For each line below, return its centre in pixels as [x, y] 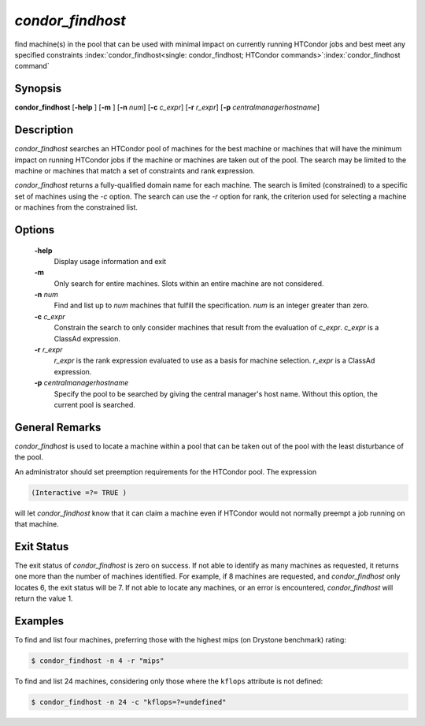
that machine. [37, 524]
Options [35, 230]
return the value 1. [44, 598]
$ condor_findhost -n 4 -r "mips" [98, 661]
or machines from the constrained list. [76, 207]
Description [44, 130]
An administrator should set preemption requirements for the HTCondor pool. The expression [166, 471]
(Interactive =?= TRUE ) [79, 492]
